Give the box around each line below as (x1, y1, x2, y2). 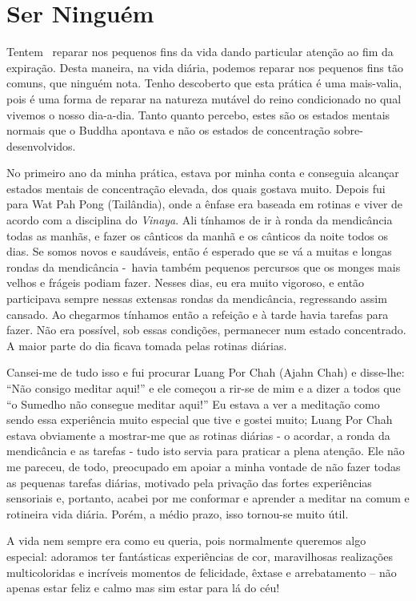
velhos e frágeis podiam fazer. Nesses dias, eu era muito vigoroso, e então (6, 274, 365, 291)
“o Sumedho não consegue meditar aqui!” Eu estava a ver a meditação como (6, 395, 380, 412)
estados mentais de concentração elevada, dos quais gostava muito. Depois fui (6, 179, 386, 196)
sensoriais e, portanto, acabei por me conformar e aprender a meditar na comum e (6, 490, 410, 506)
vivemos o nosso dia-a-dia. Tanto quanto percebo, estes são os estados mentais (6, 106, 390, 123)
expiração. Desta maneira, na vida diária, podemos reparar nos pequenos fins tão (6, 58, 403, 75)
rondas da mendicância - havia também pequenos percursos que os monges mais (6, 258, 401, 275)
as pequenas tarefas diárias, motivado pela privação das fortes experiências (6, 474, 372, 490)
